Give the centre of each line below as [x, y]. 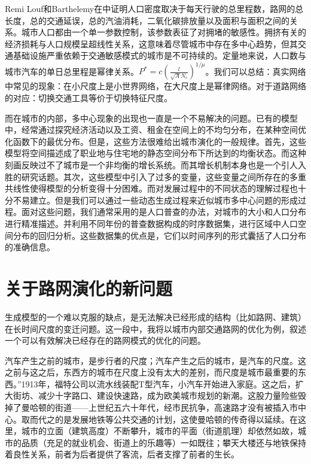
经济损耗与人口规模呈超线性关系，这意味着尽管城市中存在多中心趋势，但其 [151, 43]
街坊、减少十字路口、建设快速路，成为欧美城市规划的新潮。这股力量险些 [155, 395]
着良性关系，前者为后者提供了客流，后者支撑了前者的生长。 [122, 454]
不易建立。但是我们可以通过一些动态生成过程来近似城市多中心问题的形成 [155, 200]
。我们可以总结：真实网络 [256, 71]
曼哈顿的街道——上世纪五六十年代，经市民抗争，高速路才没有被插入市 [159, 407]
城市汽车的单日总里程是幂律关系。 [72, 71]
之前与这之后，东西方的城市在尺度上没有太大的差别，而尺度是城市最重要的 [151, 372]
